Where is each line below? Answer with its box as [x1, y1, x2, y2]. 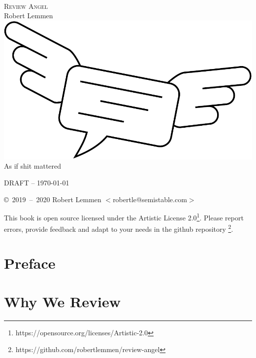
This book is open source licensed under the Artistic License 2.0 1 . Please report [4, 211, 244, 222]
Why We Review [4, 291, 121, 312]
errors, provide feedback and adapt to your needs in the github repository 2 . [4, 222, 233, 234]
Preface [4, 252, 56, 273]
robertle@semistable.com [113, 194, 187, 204]
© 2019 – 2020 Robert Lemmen [4, 194, 101, 204]
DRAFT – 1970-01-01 [4, 178, 69, 188]
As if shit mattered [4, 161, 62, 171]
